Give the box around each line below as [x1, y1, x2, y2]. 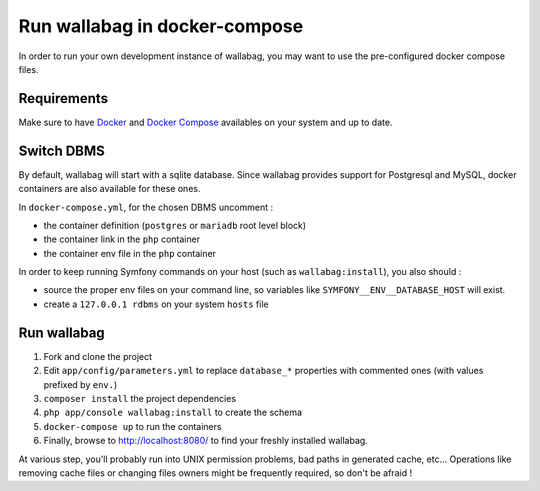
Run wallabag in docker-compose [18, 15, 304, 37]
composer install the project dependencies [43, 392, 237, 404]
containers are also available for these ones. [18, 183, 201, 195]
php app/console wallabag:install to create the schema [43, 406, 303, 419]
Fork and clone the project [43, 350, 153, 362]
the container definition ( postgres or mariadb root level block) [43, 219, 307, 231]
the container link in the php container [43, 233, 200, 245]
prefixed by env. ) [43, 378, 118, 390]
